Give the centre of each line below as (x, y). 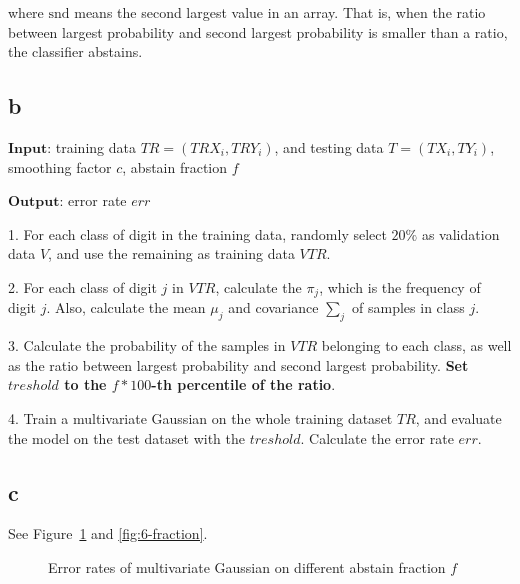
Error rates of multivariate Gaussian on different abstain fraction (247, 566)
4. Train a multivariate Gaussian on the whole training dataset (200, 417)
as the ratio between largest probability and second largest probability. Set (238, 364)
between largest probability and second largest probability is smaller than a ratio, (258, 31)
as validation (460, 233)
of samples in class (408, 307)
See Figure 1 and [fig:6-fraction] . (108, 533)
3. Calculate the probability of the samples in (147, 345)
